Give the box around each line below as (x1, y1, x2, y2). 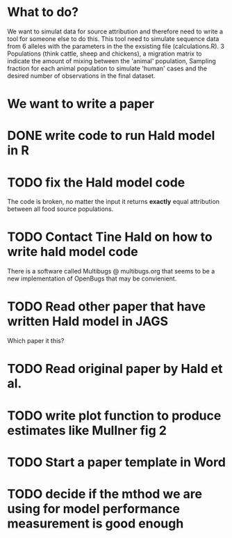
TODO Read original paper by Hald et (7, 361, 223, 377)
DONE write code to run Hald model (7, 128, 215, 143)
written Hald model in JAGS (7, 314, 169, 329)
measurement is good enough (7, 516, 184, 531)
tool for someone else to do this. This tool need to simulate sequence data (7, 34, 219, 42)
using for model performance (7, 500, 181, 516)
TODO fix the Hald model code (7, 175, 185, 190)
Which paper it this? (7, 337, 65, 345)
